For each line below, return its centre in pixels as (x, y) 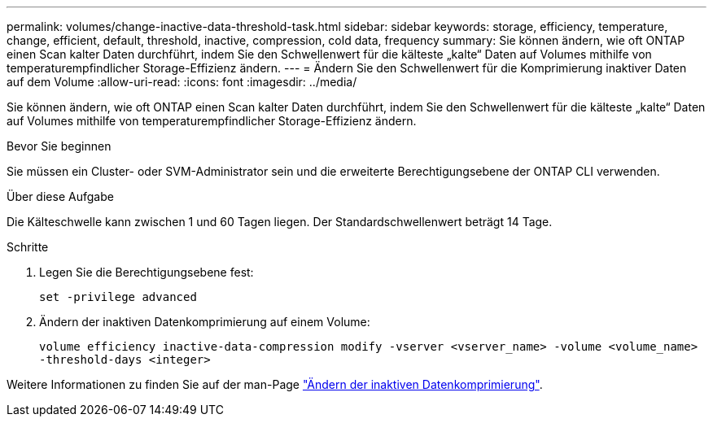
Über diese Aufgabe (60, 196)
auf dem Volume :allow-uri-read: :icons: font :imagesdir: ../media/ (182, 82)
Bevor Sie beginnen (59, 146)
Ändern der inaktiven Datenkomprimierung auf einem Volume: (205, 322)
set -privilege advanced (118, 297)
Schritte (28, 247)
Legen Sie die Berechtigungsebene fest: (147, 272)
